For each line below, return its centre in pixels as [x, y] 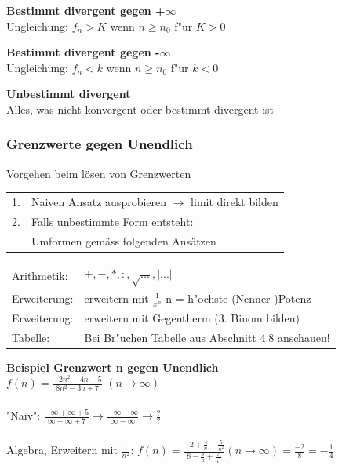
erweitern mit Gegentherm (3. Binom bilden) [192, 317]
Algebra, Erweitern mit [62, 449]
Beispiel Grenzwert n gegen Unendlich [113, 367]
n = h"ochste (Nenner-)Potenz [238, 298]
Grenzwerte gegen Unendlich [100, 144]
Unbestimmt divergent [69, 94]
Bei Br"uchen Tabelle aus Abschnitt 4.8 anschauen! [207, 337]
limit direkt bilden [235, 202]
